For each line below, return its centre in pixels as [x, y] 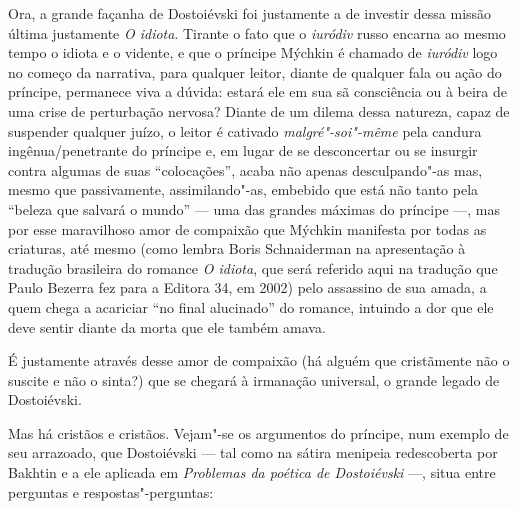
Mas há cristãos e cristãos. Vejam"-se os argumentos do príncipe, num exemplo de [258, 432]
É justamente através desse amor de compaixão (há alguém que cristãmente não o [259, 360]
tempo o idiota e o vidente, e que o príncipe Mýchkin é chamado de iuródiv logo [253, 52]
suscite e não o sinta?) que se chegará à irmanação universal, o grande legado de [254, 379]
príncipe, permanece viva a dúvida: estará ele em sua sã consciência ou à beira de [257, 91]
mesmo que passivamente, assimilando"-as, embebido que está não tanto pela [243, 189]
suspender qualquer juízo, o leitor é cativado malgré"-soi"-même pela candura [245, 130]
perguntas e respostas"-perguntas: [111, 491]
